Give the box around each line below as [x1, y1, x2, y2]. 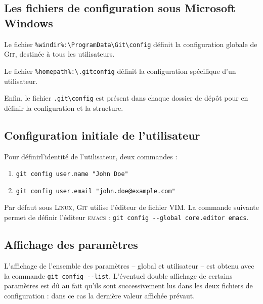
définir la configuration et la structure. [4, 102, 123, 113]
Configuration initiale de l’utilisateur [4, 127, 200, 143]
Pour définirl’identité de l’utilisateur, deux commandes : [4, 151, 178, 161]
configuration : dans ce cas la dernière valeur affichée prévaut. [4, 290, 195, 300]
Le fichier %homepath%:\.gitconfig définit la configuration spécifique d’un [4, 65, 236, 76]
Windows [4, 15, 53, 30]
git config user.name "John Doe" [16, 170, 128, 178]
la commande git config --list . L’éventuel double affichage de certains [4, 270, 233, 281]
